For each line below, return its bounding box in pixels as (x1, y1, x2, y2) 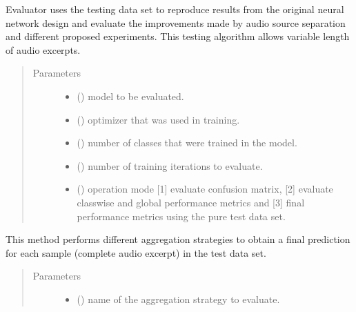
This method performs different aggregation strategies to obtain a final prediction (6, 232, 350, 246)
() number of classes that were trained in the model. (77, 135, 297, 150)
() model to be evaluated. (77, 88, 184, 103)
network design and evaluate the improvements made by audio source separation (6, 15, 346, 30)
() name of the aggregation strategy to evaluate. (77, 291, 280, 306)
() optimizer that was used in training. (77, 112, 240, 126)
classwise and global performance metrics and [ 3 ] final (77, 195, 305, 209)
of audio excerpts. (6, 42, 81, 57)
